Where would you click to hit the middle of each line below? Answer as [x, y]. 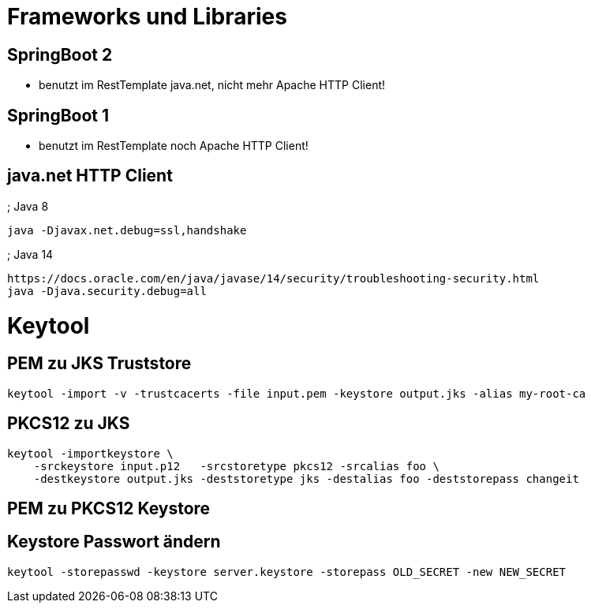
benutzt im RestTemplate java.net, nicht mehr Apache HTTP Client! [212, 85]
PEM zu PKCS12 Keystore [109, 509]
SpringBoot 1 [58, 115]
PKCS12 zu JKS [69, 424]
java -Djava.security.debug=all [107, 291]
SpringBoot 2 [60, 54]
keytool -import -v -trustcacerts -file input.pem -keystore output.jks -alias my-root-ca [297, 393]
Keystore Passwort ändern [114, 542]
